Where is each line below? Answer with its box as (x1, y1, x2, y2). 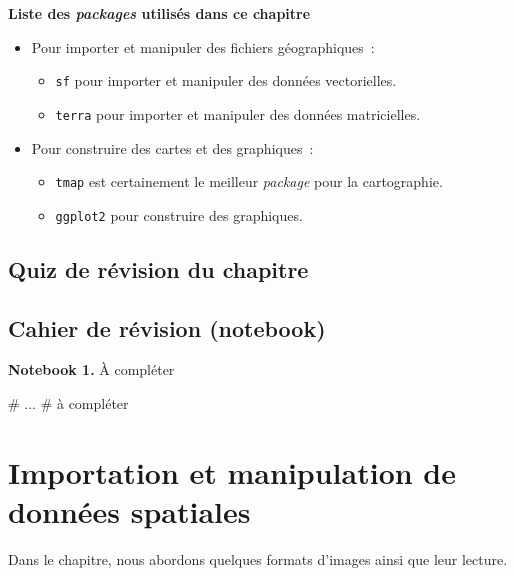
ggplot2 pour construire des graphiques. (55, 204, 303, 225)
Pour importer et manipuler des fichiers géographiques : (31, 36, 375, 57)
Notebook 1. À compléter (8, 359, 175, 380)
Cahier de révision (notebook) (8, 312, 326, 343)
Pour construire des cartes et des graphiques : (31, 137, 314, 158)
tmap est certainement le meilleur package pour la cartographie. (55, 171, 443, 192)
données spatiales (8, 490, 251, 531)
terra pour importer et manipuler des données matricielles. (55, 103, 421, 124)
